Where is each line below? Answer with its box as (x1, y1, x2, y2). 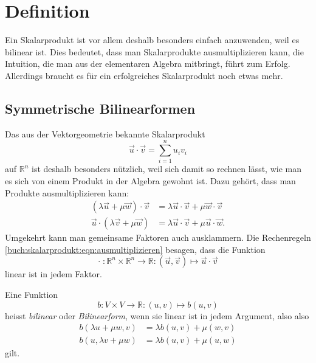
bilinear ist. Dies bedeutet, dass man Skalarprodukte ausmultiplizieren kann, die (5, 45, 304, 58)
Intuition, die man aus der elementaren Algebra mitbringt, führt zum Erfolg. (5, 57, 290, 70)
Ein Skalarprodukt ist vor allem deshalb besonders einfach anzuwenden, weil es (5, 33, 300, 46)
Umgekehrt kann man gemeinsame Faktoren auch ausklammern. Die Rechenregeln (5, 231, 311, 244)
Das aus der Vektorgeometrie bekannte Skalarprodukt (5, 127, 205, 140)
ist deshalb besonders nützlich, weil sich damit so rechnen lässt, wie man (32, 162, 302, 175)
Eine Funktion (5, 288, 58, 301)
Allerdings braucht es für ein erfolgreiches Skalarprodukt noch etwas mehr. (5, 69, 283, 81)
